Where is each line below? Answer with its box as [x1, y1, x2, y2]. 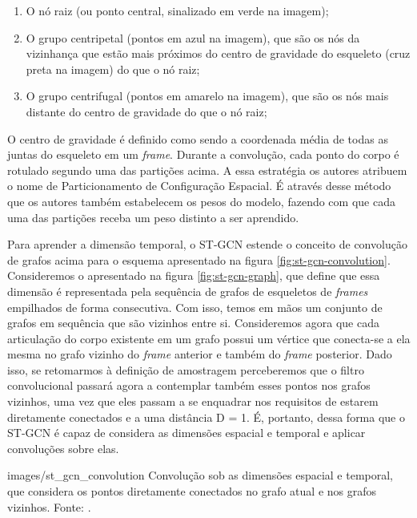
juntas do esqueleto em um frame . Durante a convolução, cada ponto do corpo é [7, 146, 399, 163]
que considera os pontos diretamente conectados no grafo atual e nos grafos [7, 483, 377, 500]
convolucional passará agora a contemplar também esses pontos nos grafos [7, 377, 371, 394]
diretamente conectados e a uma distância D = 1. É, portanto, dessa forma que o [7, 408, 405, 425]
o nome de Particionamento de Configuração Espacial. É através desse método [7, 177, 391, 194]
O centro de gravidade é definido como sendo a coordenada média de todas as [7, 130, 388, 147]
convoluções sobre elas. [7, 439, 119, 456]
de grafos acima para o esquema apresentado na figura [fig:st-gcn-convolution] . [7, 251, 391, 268]
